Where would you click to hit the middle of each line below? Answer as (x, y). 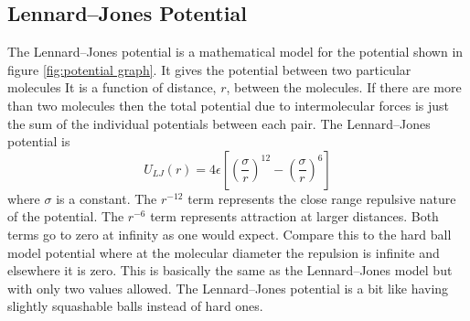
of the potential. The (66, 216)
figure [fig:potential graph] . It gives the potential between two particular (209, 69)
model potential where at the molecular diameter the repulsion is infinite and (224, 252)
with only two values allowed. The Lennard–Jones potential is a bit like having (228, 288)
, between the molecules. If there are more (344, 87)
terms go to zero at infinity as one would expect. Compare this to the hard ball (230, 234)
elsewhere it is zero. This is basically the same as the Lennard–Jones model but (230, 270)
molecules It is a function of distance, (112, 87)
